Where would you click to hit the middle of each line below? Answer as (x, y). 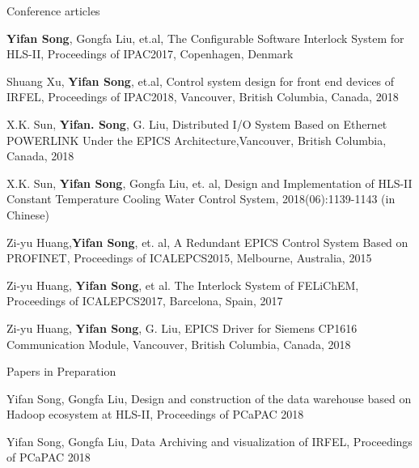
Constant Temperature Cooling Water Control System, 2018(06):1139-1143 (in (201, 199)
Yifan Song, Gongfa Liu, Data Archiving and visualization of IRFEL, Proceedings (209, 441)
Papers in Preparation (61, 371)
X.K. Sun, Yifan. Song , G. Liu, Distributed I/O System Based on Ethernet (197, 123)
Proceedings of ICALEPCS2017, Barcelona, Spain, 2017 (145, 301)
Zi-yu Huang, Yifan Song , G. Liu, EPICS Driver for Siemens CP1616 (182, 328)
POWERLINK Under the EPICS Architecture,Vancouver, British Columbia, (197, 140)
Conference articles (53, 11)
